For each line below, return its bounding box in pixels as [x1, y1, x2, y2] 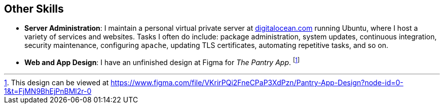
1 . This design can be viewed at [4, 78, 109, 87]
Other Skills [4, 3, 64, 15]
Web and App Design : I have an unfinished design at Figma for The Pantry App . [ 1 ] [24, 57, 300, 67]
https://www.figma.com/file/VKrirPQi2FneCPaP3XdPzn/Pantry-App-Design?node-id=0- [110, 78, 403, 87]
